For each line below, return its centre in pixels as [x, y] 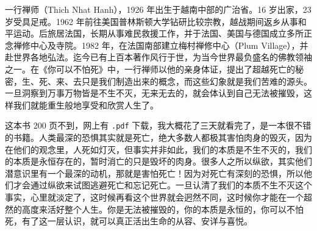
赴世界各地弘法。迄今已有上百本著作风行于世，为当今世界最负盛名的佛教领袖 [158, 57]
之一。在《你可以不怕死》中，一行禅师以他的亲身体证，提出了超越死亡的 [150, 69]
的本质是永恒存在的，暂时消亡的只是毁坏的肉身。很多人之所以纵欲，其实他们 [158, 161]
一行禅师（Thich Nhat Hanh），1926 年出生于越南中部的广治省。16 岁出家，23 [158, 9]
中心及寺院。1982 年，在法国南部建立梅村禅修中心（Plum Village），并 [169, 45]
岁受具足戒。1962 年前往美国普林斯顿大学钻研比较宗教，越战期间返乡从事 [151, 21]
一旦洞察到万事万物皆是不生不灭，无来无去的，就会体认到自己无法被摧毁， [154, 93]
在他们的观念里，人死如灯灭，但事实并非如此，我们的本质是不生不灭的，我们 [158, 149]
